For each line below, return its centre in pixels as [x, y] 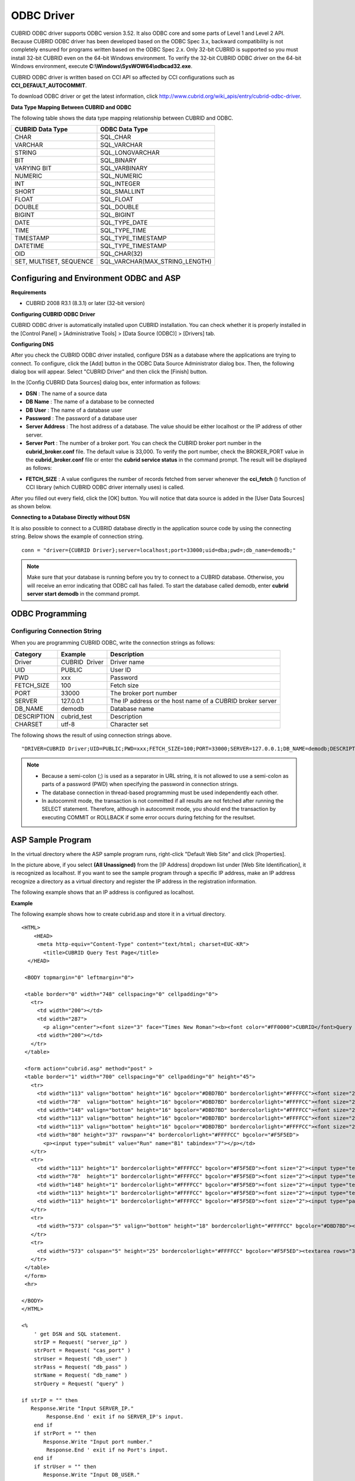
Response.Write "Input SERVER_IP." [82, 1409]
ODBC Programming [49, 613]
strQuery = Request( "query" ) [79, 1384]
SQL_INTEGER [120, 184]
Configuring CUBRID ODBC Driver [53, 314]
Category [28, 654]
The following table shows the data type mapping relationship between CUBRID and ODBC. [122, 118]
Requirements [29, 292]
